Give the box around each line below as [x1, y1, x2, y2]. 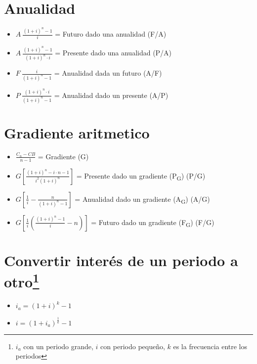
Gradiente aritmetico [4, 122, 150, 142]
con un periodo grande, [23, 341, 93, 351]
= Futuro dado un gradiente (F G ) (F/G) [91, 217, 214, 228]
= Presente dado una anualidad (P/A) [55, 47, 172, 58]
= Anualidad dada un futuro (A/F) [54, 68, 162, 78]
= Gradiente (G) [38, 151, 89, 161]
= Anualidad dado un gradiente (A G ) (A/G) [75, 193, 210, 205]
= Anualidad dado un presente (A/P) [54, 90, 169, 100]
